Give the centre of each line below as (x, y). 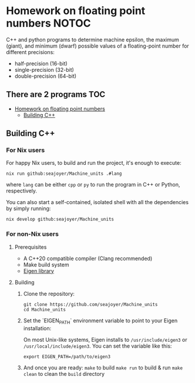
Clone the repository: (49, 294)
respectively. (21, 191)
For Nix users (26, 150)
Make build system (46, 264)
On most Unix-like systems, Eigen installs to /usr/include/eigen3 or (105, 339)
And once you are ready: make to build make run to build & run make (103, 367)
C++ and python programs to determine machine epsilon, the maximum (93, 39)
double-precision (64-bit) (46, 76)
